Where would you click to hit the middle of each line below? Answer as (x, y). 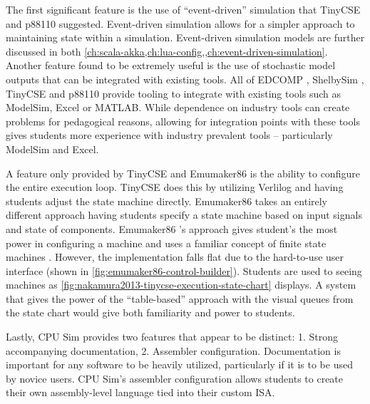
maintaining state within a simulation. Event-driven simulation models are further (185, 37)
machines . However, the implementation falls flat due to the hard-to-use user (175, 257)
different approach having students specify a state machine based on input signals (184, 215)
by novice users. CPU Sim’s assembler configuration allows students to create (175, 378)
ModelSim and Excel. (52, 149)
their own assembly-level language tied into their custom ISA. (140, 392)
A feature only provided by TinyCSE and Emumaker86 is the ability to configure (183, 173)
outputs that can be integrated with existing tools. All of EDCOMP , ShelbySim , (185, 79)
